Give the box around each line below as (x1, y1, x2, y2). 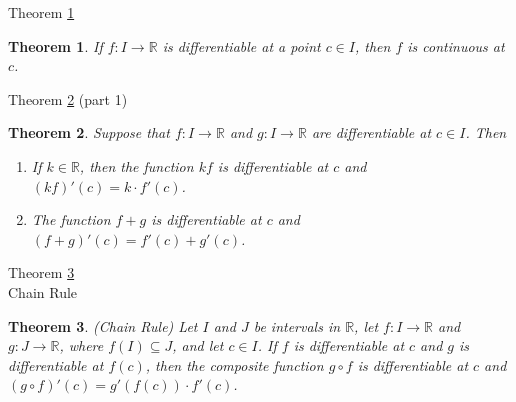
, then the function (79, 155, 194, 176)
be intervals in (253, 315, 341, 336)
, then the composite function (145, 354, 324, 375)
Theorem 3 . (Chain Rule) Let (8, 315, 198, 336)
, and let (172, 335, 224, 356)
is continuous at (407, 35, 505, 56)
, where (59, 335, 104, 356)
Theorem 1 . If (8, 35, 103, 56)
